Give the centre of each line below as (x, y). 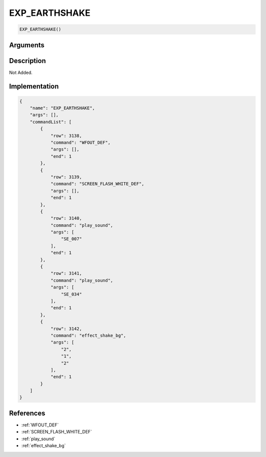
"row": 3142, (66, 328)
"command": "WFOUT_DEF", (81, 143)
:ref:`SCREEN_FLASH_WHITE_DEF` (57, 432)
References (27, 413)
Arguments (27, 45)
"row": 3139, (66, 177)
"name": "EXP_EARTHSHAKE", (63, 108)
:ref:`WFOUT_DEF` (40, 425)
